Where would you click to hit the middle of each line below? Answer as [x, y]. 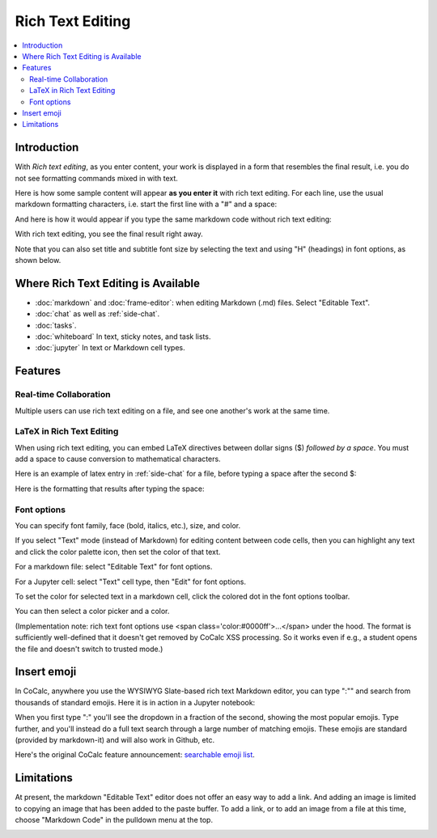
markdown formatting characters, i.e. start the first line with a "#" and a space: [146, 204]
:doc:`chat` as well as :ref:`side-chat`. [98, 314]
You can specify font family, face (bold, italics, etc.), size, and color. [128, 525]
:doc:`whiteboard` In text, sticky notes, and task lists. [123, 336]
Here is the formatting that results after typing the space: [110, 489]
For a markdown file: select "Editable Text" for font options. [114, 567]
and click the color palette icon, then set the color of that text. [118, 552]
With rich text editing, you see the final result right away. [109, 234]
